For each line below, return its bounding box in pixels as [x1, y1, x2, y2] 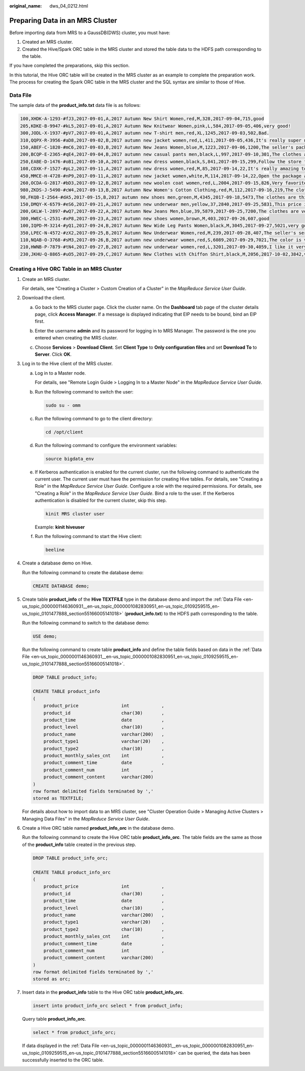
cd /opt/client [45, 429, 83, 435]
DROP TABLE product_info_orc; [33, 855, 108, 861]
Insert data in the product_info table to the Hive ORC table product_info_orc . [22, 989, 184, 995]
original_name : [9, 3, 42, 9]
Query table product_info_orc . [22, 1016, 86, 1022]
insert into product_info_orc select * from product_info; [33, 1003, 183, 1009]
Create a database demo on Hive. [22, 560, 93, 566]
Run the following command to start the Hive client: [35, 533, 142, 540]
